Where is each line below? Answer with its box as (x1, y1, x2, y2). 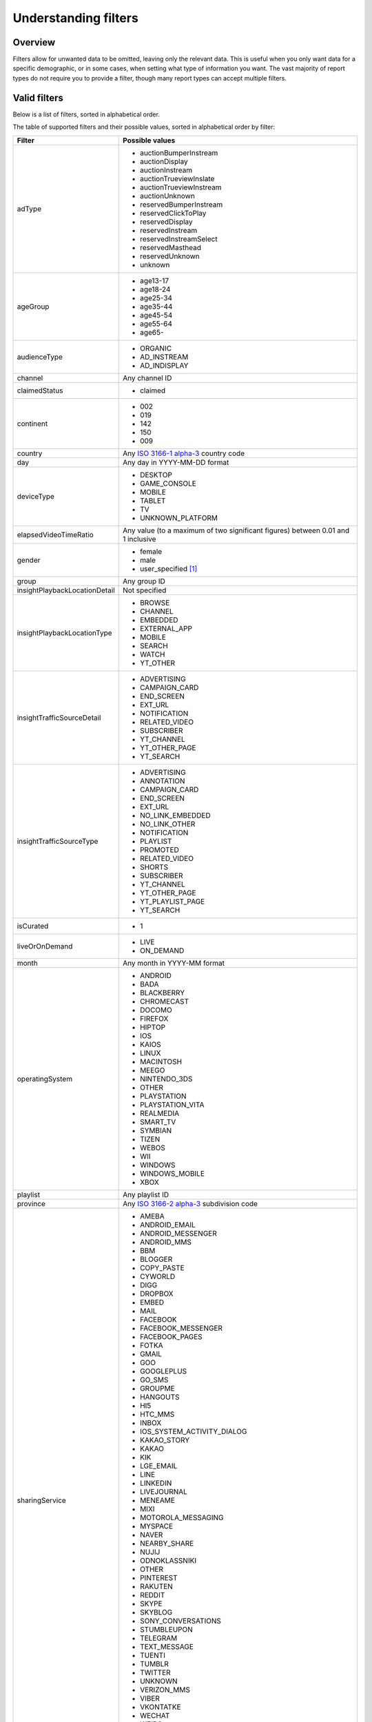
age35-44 (140, 302, 173, 311)
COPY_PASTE (140, 1263, 185, 1272)
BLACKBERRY (140, 988, 185, 997)
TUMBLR (140, 1659, 169, 1668)
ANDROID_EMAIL (140, 1220, 196, 1230)
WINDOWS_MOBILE (140, 1168, 205, 1178)
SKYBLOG (140, 1607, 173, 1617)
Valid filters (12, 92, 63, 103)
